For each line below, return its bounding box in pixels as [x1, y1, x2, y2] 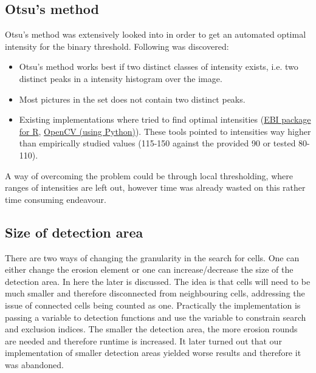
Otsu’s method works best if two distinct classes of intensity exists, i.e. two [19, 60, 298, 73]
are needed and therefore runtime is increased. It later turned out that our [5, 334, 282, 347]
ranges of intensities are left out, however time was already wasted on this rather [5, 181, 306, 194]
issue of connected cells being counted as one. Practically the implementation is [5, 298, 301, 311]
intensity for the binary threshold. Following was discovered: [5, 39, 229, 52]
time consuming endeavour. [5, 193, 106, 205]
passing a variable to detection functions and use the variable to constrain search [5, 310, 306, 323]
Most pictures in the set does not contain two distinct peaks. [19, 92, 246, 105]
